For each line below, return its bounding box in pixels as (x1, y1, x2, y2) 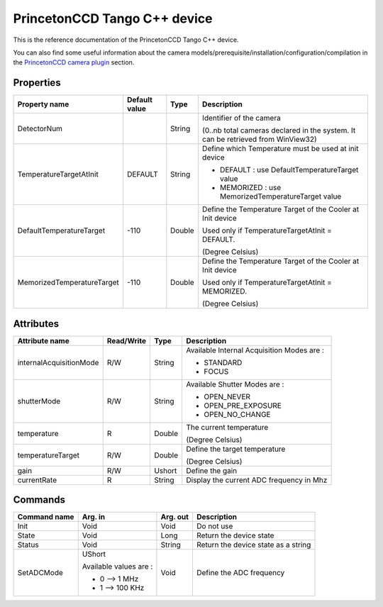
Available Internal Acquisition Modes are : (185, 345, 324, 355)
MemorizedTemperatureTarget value (220, 191, 342, 201)
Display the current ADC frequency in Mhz (185, 475, 328, 485)
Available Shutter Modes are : (185, 379, 284, 389)
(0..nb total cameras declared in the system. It (202, 126, 356, 135)
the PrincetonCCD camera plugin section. (13, 58, 135, 67)
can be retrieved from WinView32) (202, 135, 317, 145)
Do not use (196, 521, 233, 531)
